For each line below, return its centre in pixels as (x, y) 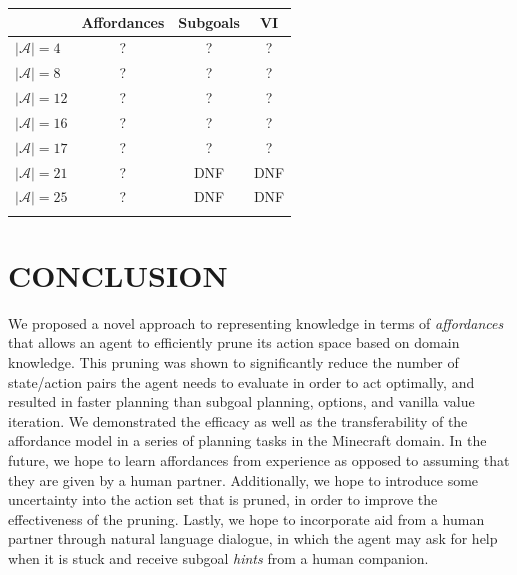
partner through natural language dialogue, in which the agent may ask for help (253, 538)
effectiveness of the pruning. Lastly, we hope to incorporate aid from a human (246, 518)
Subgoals (209, 21)
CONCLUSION (118, 274)
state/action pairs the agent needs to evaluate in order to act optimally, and (241, 381)
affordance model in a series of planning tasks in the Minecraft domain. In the (247, 440)
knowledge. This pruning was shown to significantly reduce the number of (233, 362)
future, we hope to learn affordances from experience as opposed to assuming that (259, 460)
